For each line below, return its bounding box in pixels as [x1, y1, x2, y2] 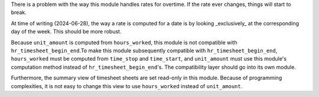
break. [11, 9, 27, 16]
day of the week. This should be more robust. [11, 28, 122, 35]
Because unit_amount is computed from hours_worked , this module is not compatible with [11, 39, 237, 46]
